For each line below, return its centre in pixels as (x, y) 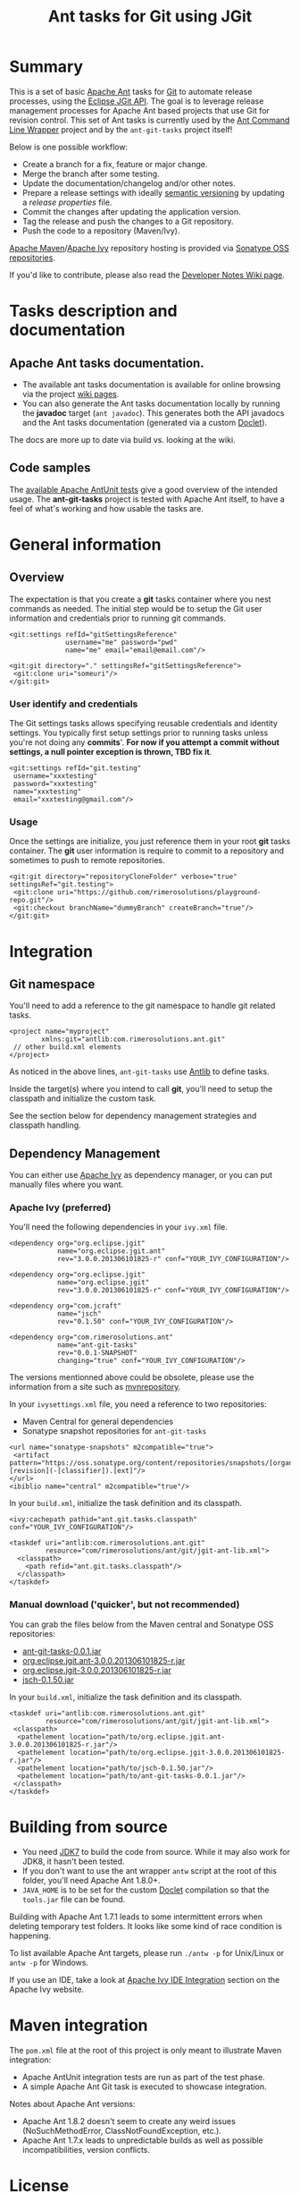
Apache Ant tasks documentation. (107, 363)
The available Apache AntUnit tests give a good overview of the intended (144, 489)
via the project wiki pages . (71, 394)
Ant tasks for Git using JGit (150, 17)
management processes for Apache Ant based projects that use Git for (139, 110)
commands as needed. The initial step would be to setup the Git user (136, 608)
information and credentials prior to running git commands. (117, 618)
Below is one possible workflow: (68, 147)
